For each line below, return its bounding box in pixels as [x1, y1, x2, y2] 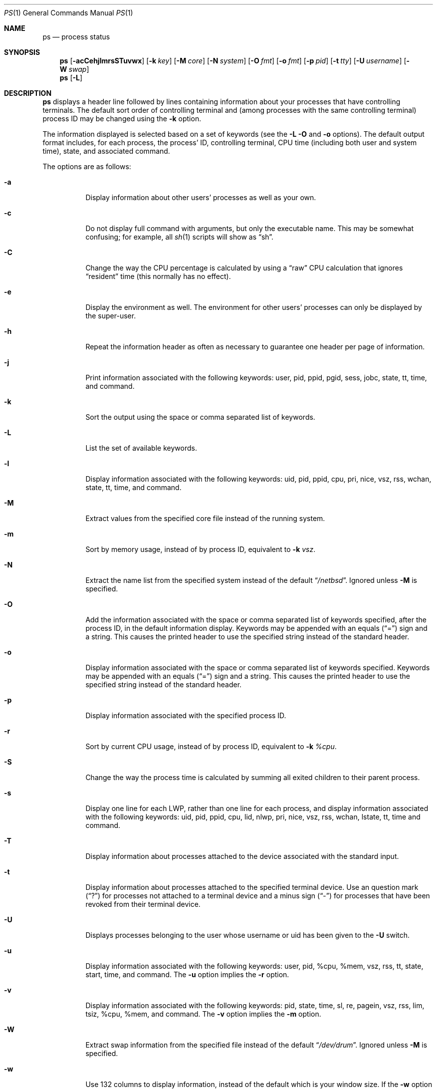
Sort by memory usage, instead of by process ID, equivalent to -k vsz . [85, 545, 316, 553]
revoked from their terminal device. [85, 900, 201, 908]
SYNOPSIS [4, 48, 40, 56]
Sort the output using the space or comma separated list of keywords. [85, 413, 315, 421]
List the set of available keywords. [85, 444, 197, 452]
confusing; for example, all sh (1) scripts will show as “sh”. [85, 233, 274, 241]
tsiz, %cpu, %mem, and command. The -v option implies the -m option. [85, 1010, 321, 1018]
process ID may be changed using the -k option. [42, 114, 202, 123]
